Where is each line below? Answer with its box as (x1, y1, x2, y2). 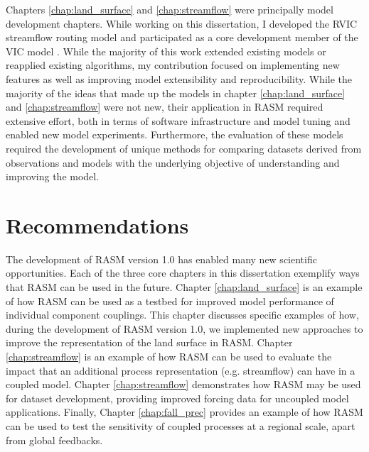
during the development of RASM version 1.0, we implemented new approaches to (6, 321, 363, 336)
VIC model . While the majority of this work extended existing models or (6, 43, 326, 58)
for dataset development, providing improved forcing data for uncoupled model (6, 390, 349, 405)
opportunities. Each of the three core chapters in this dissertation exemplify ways (6, 265, 360, 280)
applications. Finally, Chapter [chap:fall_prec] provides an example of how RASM (6, 404, 363, 419)
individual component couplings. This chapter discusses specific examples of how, (6, 307, 359, 322)
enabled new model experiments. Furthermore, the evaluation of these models (6, 127, 343, 142)
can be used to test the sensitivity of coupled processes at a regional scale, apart (6, 418, 355, 433)
